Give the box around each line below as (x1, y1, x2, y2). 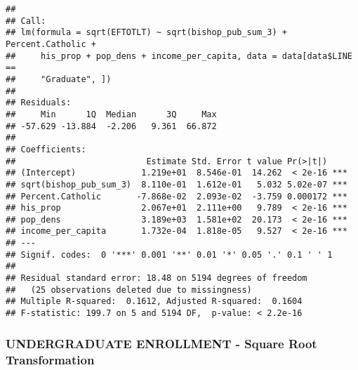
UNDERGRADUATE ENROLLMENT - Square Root (6, 334, 317, 352)
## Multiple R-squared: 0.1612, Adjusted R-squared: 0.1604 (6, 296, 303, 307)
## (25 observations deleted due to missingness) (6, 284, 252, 295)
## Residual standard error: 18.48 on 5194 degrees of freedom (6, 273, 307, 284)
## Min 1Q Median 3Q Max (6, 109, 217, 119)
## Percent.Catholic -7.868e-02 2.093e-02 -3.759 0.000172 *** (6, 191, 347, 201)
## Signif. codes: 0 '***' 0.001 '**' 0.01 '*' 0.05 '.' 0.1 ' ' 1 (6, 249, 333, 260)
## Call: (6, 15, 46, 26)
